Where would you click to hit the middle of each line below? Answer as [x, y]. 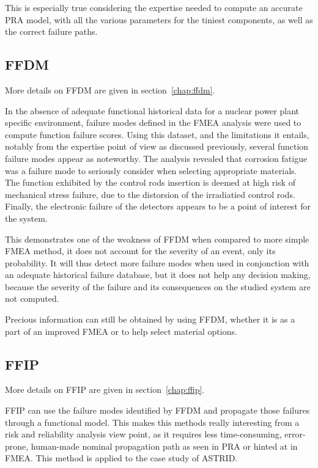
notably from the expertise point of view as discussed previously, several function [157, 146]
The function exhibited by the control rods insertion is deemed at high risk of [150, 182]
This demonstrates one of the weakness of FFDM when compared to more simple [157, 239]
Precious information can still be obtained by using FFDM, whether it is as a [150, 319]
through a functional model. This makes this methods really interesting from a [152, 422]
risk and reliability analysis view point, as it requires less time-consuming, [143, 434]
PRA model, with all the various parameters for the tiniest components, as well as [159, 19]
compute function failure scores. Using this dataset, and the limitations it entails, [157, 134]
